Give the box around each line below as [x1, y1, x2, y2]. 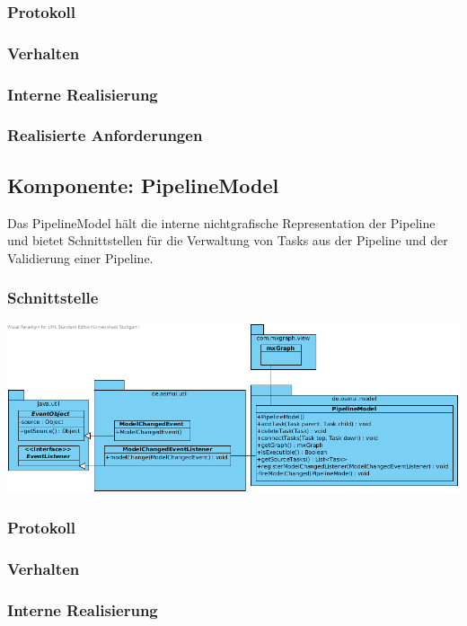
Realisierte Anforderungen [7, 124, 203, 146]
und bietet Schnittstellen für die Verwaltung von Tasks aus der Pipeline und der [7, 231, 448, 250]
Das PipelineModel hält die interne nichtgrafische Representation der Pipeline [7, 213, 436, 232]
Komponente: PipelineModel [7, 171, 279, 198]
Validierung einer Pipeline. [7, 248, 154, 267]
